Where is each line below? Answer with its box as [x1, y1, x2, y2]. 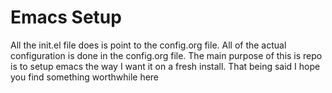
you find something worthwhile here [10, 71, 160, 83]
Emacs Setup [10, 6, 122, 29]
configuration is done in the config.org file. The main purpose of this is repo [10, 49, 323, 61]
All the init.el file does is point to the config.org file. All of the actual [10, 39, 287, 51]
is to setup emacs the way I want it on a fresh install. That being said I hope [10, 60, 321, 72]
